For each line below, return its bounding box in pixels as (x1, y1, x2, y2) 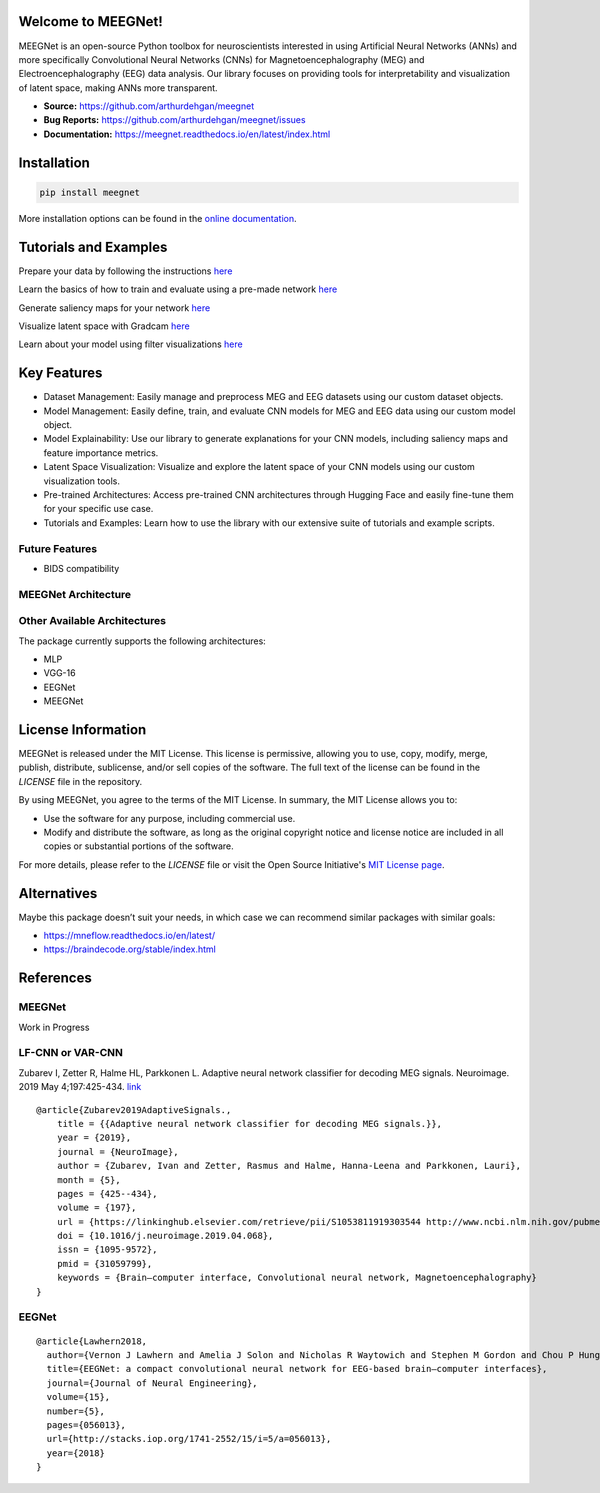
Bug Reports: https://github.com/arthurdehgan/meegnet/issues (43, 114, 306, 126)
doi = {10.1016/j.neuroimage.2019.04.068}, (56, 1230, 274, 1242)
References (18, 970, 92, 987)
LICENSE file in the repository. (18, 775, 143, 787)
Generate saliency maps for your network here (18, 301, 211, 314)
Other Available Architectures (18, 614, 167, 628)
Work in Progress (18, 1021, 90, 1033)
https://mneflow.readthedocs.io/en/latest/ (43, 930, 215, 942)
